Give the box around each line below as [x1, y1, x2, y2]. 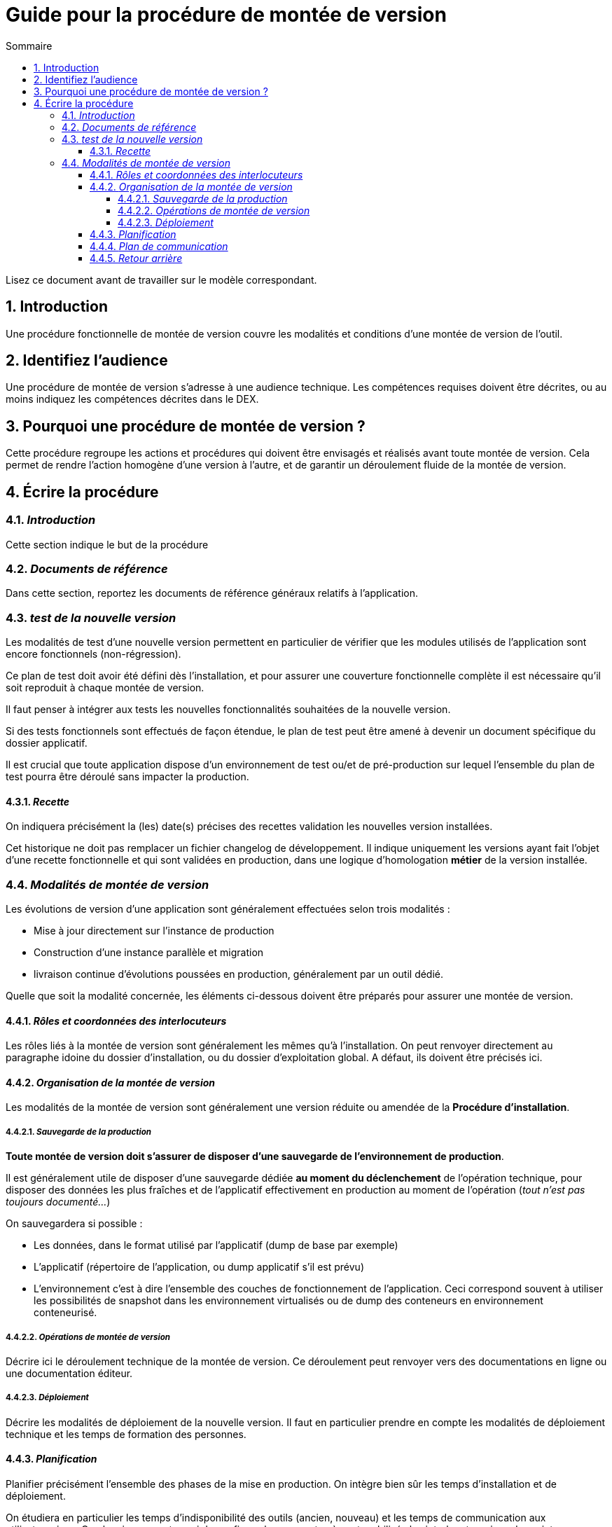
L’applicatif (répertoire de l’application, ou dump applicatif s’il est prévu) [34, 1261, 364, 1273]
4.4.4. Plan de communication [90, 240, 228, 252]
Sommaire [6, 39, 53, 52]
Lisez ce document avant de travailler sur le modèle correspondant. [6, 273, 317, 286]
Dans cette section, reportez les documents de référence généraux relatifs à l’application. [6, 587, 418, 600]
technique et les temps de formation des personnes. [6, 1428, 246, 1440]
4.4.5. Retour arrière [90, 251, 183, 264]
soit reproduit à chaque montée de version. [6, 682, 204, 693]
